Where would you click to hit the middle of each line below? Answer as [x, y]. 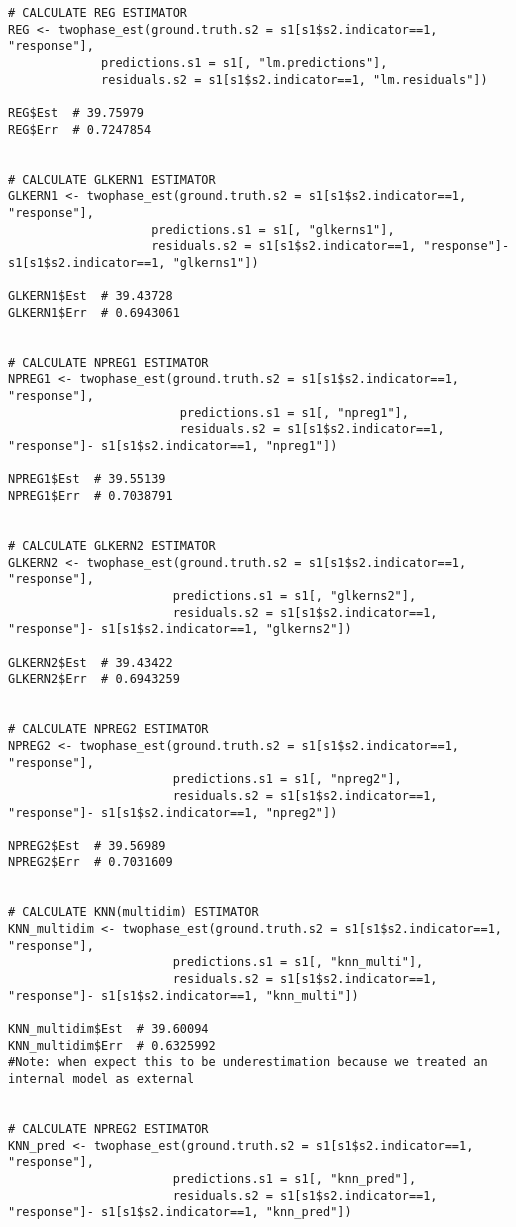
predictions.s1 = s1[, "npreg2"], [287, 779]
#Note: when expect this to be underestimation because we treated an [248, 1062]
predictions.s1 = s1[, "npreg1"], [294, 412]
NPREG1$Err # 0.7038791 [90, 496]
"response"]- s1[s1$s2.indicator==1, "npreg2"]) [173, 812]
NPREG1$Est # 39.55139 [87, 479]
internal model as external [101, 1079]
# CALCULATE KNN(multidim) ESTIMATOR [133, 912]
